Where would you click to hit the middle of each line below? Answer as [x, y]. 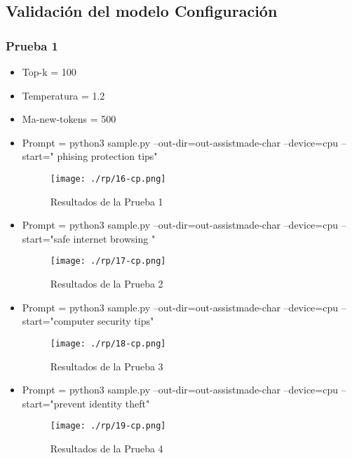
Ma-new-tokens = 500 [69, 119]
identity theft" [120, 403]
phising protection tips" [107, 156]
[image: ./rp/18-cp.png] [108, 343]
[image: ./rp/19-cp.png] [108, 426]
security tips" [126, 321]
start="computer [58, 321]
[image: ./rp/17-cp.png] [108, 261]
